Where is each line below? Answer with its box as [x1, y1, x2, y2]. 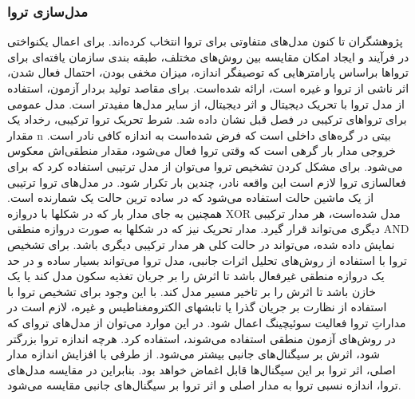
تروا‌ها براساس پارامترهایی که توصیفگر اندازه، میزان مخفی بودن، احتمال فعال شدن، [7, 64, 409, 81]
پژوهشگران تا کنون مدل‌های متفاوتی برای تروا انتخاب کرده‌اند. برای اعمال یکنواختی [7, 33, 403, 49]
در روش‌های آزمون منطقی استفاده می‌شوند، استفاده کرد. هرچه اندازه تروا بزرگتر [7, 330, 396, 346]
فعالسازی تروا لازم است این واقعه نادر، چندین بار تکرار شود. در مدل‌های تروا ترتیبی [7, 173, 406, 190]
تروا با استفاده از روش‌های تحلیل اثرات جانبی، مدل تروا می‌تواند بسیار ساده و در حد [7, 251, 407, 268]
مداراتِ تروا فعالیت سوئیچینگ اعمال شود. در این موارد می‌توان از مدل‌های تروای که [7, 314, 406, 330]
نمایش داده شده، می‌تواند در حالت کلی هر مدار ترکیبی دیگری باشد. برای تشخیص [7, 235, 395, 252]
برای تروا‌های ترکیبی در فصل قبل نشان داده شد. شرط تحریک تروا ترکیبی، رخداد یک [7, 111, 407, 128]
